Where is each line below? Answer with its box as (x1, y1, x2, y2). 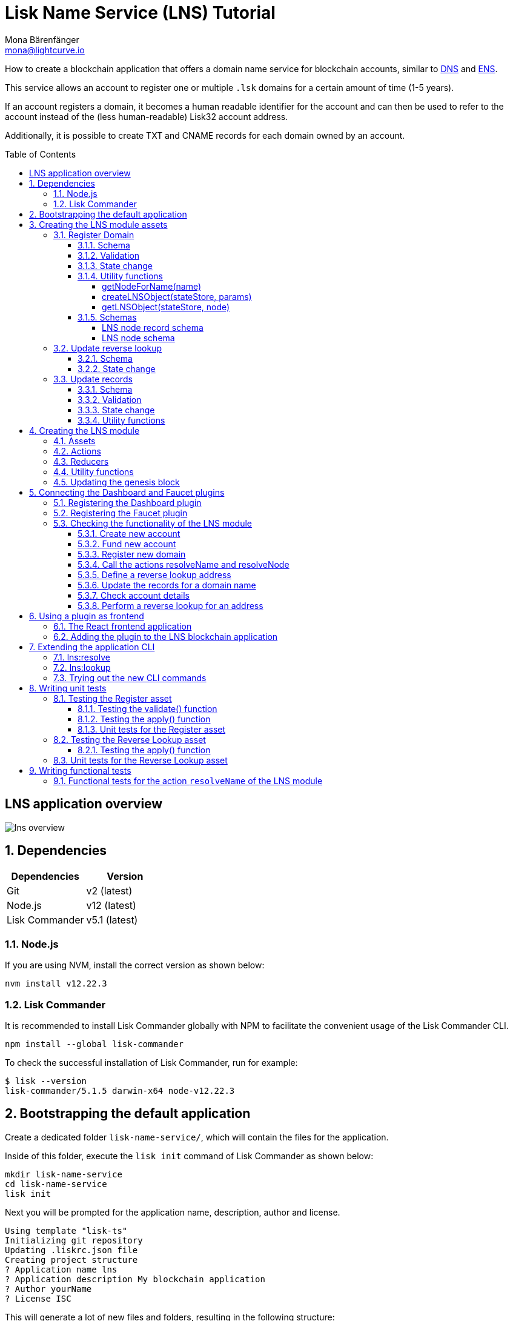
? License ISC (5, 1293, 71, 1303)
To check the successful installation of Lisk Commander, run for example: (5, 1057, 298, 1068)
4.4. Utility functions (53, 466, 134, 477)
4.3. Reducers (53, 456, 109, 467)
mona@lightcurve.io (5, 44, 85, 55)
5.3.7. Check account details (78, 590, 190, 601)
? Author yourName (5, 1283, 92, 1294)
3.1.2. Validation (78, 250, 140, 261)
